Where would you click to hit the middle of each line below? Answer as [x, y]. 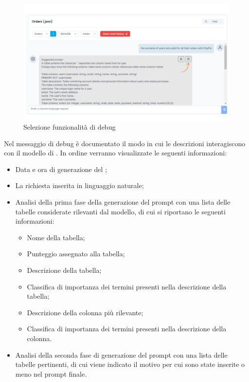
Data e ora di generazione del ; [61, 169]
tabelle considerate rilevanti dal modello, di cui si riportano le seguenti [120, 211]
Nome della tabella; [56, 237]
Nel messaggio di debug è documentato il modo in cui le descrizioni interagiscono [125, 143]
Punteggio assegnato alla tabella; [76, 254]
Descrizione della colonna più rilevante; [85, 312]
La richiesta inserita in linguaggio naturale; [80, 185]
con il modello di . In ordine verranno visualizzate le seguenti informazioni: [116, 153]
